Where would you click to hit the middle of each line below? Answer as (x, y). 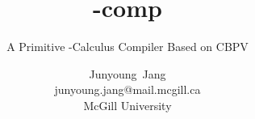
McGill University (127, 105)
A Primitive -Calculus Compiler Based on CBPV (127, 47)
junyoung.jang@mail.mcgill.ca (127, 89)
